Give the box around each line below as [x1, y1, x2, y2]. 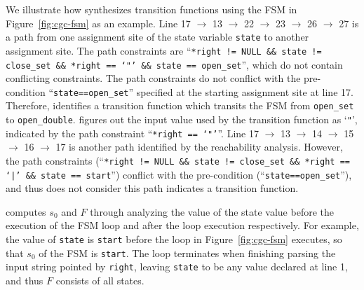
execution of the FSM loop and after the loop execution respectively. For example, [6, 218, 359, 233]
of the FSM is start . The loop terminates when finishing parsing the [39, 245, 336, 260]
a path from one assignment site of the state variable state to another [6, 29, 309, 44]
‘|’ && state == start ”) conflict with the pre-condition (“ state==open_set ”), [6, 167, 352, 181]
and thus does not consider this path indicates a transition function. [6, 181, 299, 195]
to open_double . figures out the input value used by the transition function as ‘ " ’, [6, 112, 358, 127]
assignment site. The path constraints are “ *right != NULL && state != [6, 43, 322, 57]
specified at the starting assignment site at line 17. [136, 84, 353, 99]
